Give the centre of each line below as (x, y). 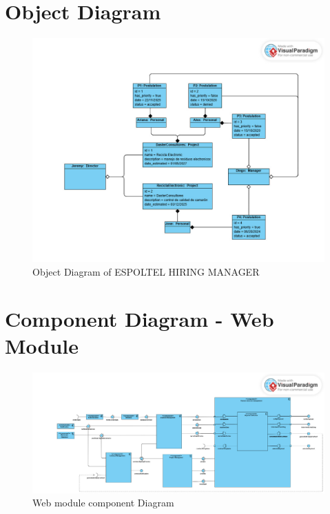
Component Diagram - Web (140, 319)
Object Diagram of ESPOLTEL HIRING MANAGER (146, 271)
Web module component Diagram (103, 503)
